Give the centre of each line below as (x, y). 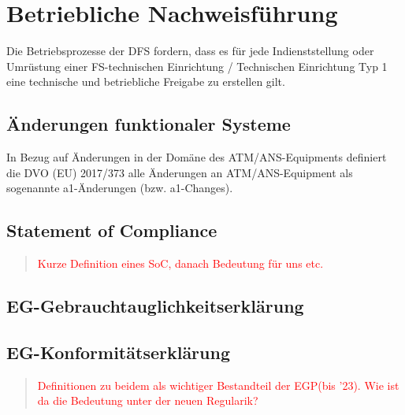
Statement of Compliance (112, 230)
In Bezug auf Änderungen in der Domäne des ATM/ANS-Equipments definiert (197, 157)
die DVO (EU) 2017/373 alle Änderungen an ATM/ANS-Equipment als (180, 172)
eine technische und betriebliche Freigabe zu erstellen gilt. (146, 82)
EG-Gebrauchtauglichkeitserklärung (155, 306)
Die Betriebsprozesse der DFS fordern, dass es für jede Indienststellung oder (190, 51)
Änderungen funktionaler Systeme (149, 124)
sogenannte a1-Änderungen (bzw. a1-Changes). (120, 188)
